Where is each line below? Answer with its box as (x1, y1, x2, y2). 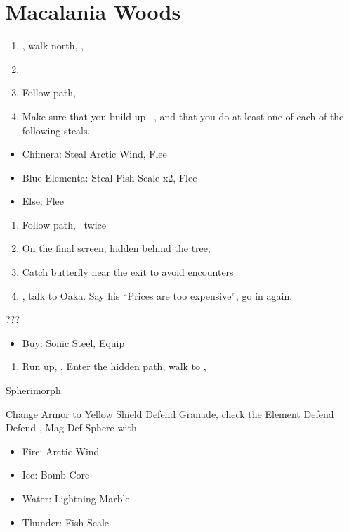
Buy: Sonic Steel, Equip (22, 335, 125, 350)
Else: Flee (22, 194, 64, 208)
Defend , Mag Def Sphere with (6, 420, 137, 435)
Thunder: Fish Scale (22, 514, 110, 529)
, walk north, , (22, 38, 84, 53)
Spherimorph (6, 383, 61, 398)
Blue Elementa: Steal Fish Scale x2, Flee (22, 170, 197, 184)
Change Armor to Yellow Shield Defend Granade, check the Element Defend (6, 406, 334, 421)
